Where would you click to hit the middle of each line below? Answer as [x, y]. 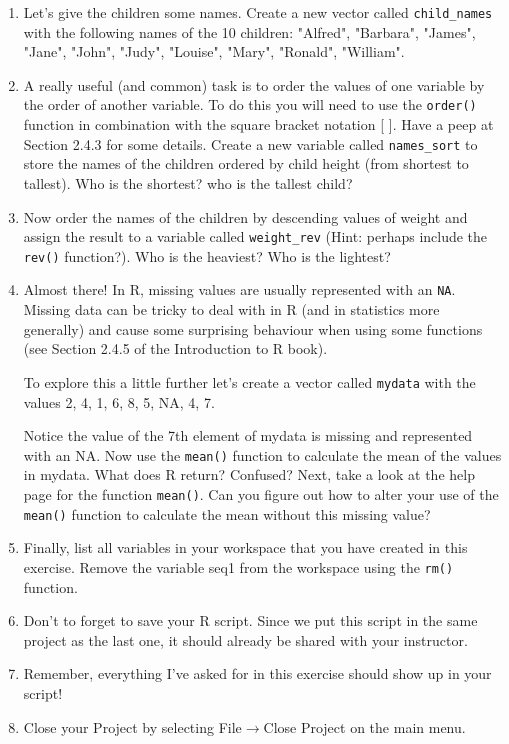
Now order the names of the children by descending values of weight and [245, 216]
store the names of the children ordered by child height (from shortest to [246, 163]
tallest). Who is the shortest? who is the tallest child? [188, 182]
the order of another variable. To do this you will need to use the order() [250, 104]
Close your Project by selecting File [132, 726]
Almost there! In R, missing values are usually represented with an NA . [239, 289]
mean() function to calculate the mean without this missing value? [227, 513]
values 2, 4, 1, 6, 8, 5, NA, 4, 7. [119, 401]
